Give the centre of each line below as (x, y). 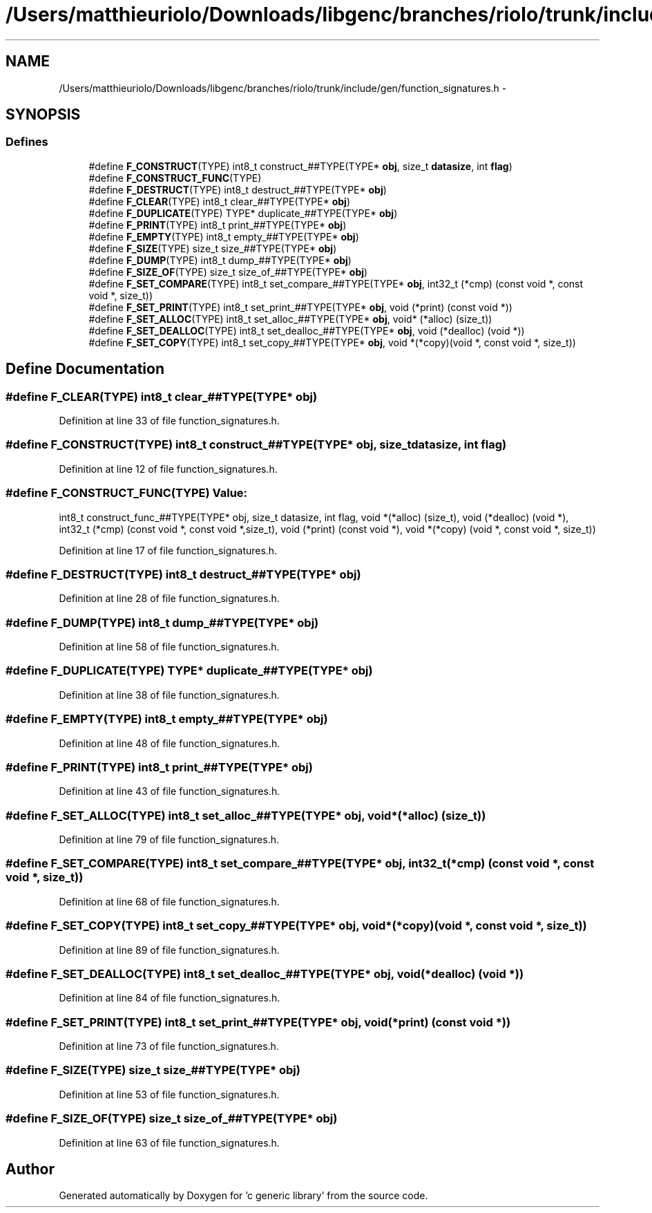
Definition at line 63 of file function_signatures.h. (169, 1143)
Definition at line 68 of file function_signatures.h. (169, 901)
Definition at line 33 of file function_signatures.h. (169, 421)
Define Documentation (85, 369)
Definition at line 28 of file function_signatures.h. (169, 599)
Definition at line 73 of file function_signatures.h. (169, 1046)
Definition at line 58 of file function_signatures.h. (169, 647)
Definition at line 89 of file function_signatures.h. (169, 950)
